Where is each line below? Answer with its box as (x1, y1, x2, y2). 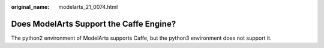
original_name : (11, 4, 50, 10)
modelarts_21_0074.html (58, 4, 118, 10)
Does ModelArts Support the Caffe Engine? (11, 18, 176, 29)
